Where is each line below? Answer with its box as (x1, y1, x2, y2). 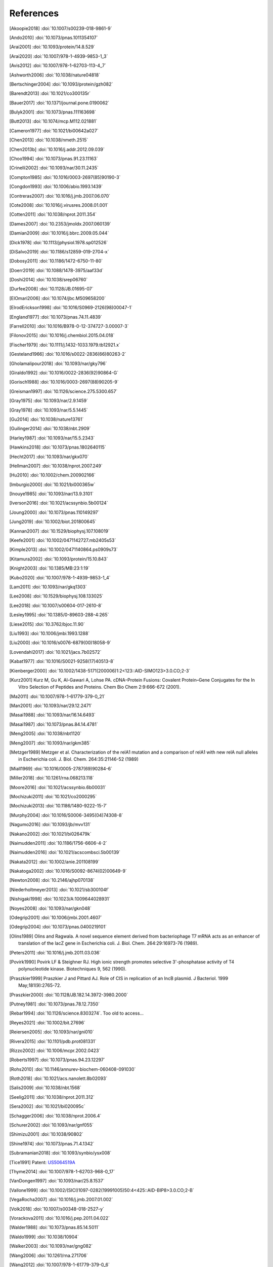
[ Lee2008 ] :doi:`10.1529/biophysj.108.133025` (9, 593, 104, 599)
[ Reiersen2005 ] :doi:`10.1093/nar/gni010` (9, 1029, 95, 1035)
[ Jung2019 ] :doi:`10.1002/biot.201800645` (9, 518, 97, 525)
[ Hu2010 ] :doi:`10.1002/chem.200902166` (9, 472, 96, 478)
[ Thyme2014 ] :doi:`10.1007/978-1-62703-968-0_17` (9, 1168, 115, 1174)
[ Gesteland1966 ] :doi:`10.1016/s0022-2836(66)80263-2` (9, 351, 126, 357)
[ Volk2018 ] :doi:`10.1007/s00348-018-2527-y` (9, 1206, 105, 1212)
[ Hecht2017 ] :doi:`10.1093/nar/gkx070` (9, 454, 89, 460)
